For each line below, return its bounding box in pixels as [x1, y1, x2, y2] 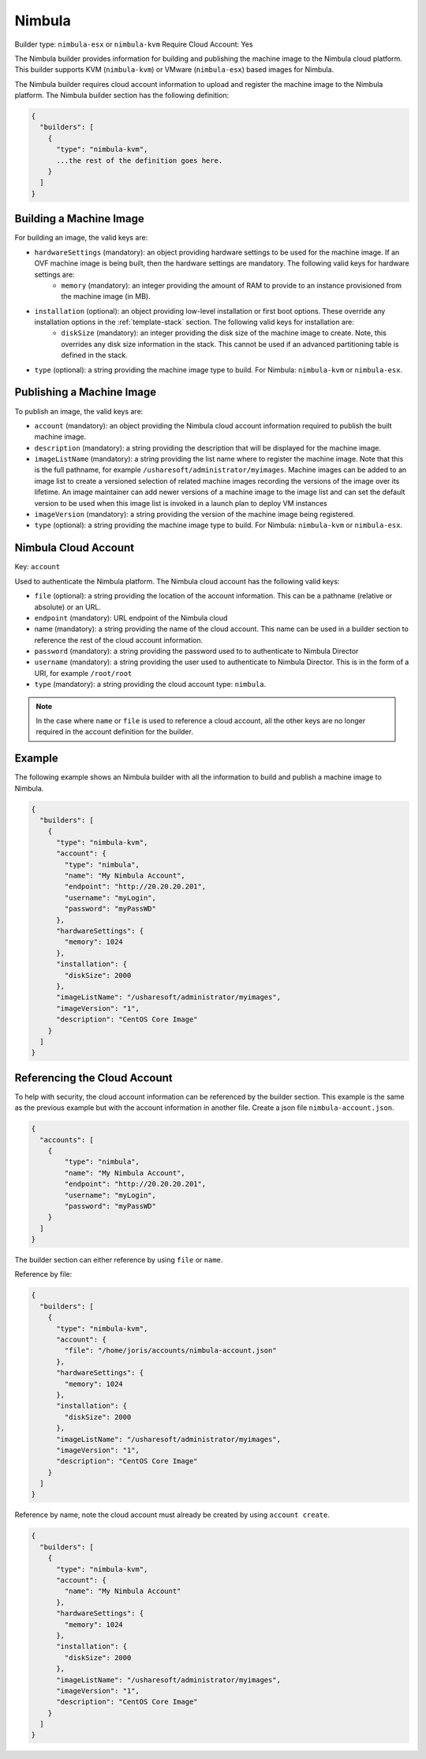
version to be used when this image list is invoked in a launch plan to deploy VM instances [34, 498, 327, 508]
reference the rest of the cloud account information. [34, 635, 204, 644]
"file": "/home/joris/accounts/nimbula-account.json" [64, 1346, 277, 1355]
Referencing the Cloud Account [14, 1071, 173, 1085]
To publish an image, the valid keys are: [14, 406, 144, 416]
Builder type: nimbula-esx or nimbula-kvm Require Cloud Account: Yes [14, 40, 253, 49]
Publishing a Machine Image [14, 386, 157, 399]
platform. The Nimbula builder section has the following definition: [14, 91, 230, 100]
